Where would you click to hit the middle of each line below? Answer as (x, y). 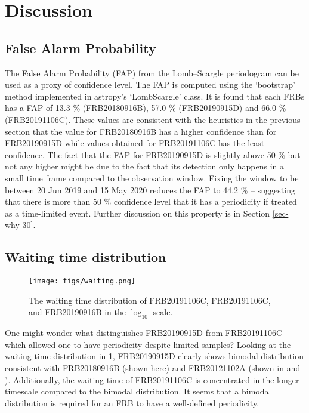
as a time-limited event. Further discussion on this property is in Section (137, 213)
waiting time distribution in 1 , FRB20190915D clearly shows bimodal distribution (154, 356)
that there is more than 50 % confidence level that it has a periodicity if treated (151, 201)
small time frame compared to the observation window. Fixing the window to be (152, 178)
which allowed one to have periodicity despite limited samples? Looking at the (148, 344)
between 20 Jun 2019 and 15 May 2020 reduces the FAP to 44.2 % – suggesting (150, 189)
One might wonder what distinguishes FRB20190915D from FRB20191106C (144, 333)
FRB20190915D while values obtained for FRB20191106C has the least (135, 143)
